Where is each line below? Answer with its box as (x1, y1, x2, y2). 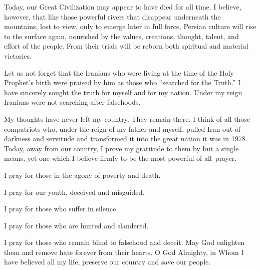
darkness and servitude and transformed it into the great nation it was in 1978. (4, 133, 247, 144)
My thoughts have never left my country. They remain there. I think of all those (4, 113, 250, 124)
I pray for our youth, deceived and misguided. (4, 186, 145, 197)
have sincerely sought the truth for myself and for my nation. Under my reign (4, 87, 242, 97)
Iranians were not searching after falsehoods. (4, 97, 141, 107)
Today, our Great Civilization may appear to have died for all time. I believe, (4, 2, 241, 12)
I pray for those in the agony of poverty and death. (4, 169, 161, 180)
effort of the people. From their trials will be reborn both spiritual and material (4, 41, 248, 51)
